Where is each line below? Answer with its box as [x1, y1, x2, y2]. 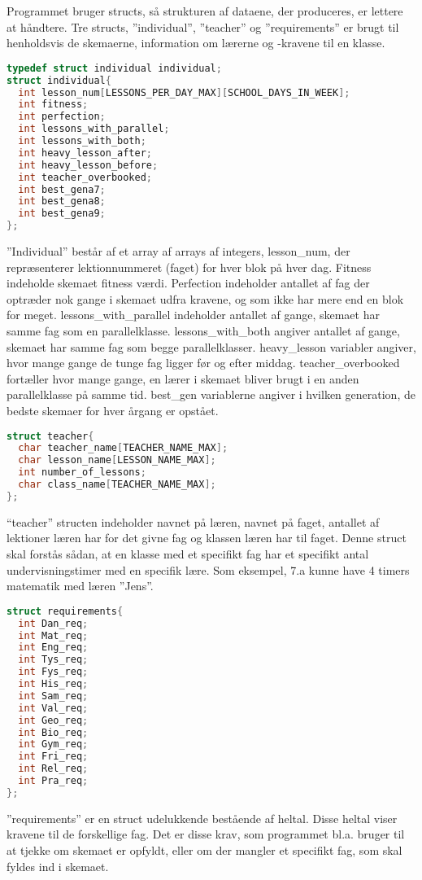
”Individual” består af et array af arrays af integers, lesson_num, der [7, 243, 350, 260]
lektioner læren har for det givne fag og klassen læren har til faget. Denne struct [7, 529, 407, 546]
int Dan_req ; [18, 617, 89, 629]
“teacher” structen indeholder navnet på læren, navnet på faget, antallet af [7, 513, 380, 530]
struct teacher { [7, 430, 94, 442]
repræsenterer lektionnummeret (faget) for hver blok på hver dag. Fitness [7, 258, 372, 275]
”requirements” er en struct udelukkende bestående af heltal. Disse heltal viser [7, 809, 398, 826]
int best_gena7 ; [18, 183, 106, 195]
